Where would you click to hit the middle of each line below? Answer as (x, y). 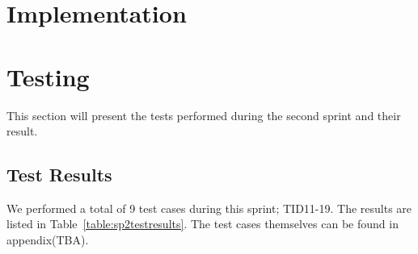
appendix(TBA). (48, 240)
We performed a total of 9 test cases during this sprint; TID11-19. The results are (209, 208)
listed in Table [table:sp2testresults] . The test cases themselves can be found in (203, 224)
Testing (48, 76)
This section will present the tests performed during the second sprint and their (204, 115)
